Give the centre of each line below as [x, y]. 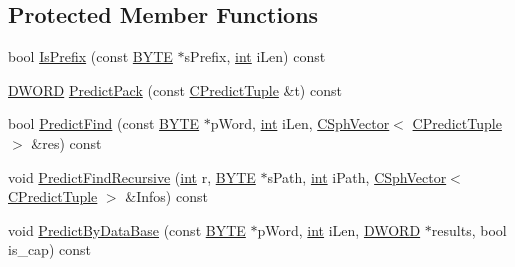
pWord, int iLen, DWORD [339, 229]
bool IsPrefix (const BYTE [90, 56]
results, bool [469, 229]
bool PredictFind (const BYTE [104, 123]
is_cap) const [49, 249]
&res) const [66, 142]
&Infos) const [166, 196]
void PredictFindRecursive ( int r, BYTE [132, 176]
